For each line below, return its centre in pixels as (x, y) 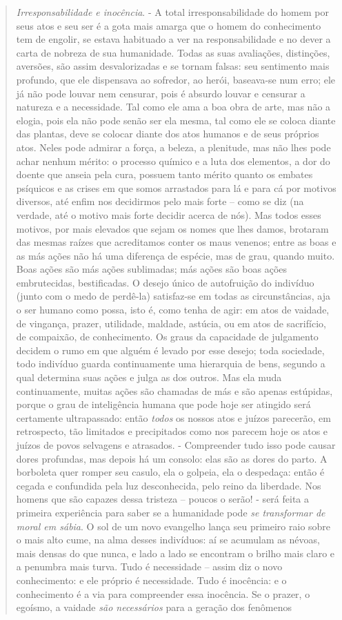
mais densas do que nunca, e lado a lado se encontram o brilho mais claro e (175, 553)
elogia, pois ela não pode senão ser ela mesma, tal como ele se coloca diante (176, 120)
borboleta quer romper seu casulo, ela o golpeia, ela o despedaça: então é (170, 472)
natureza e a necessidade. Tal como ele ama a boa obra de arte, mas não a (173, 107)
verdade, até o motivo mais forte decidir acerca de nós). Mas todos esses (169, 214)
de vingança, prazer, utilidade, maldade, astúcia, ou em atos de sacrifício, (171, 323)
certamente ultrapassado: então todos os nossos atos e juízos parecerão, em (173, 417)
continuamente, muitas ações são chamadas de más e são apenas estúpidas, (174, 390)
